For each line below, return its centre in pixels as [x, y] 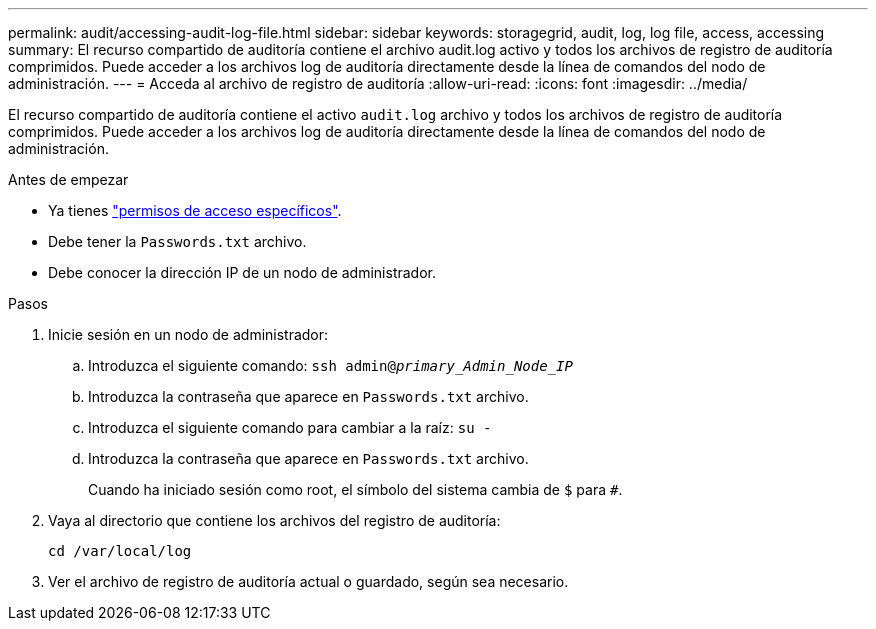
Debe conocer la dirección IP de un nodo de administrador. [242, 272]
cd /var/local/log [120, 551]
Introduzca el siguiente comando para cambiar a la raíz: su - [290, 427]
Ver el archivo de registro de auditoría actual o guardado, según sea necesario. [308, 581]
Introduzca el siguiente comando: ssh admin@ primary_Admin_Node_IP [330, 365]
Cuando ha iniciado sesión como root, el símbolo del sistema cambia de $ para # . [355, 489]
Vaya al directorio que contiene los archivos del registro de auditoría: [274, 520]
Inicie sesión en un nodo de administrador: [188, 334]
